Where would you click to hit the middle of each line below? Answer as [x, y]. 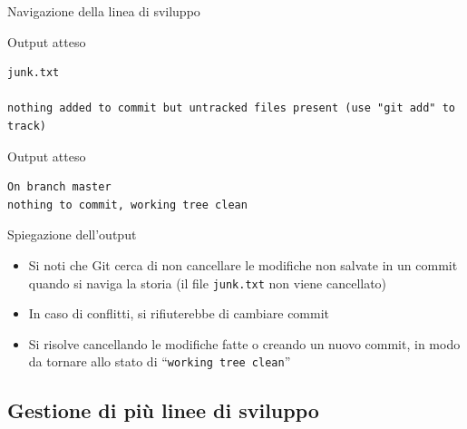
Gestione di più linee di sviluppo [163, 410]
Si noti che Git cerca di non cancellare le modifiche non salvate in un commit [243, 264]
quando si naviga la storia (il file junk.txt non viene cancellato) [208, 283]
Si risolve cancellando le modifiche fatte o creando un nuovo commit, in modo [244, 343]
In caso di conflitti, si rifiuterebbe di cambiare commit [179, 313]
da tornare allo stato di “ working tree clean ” [160, 361]
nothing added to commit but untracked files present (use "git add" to [231, 108]
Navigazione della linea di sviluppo [104, 11]
